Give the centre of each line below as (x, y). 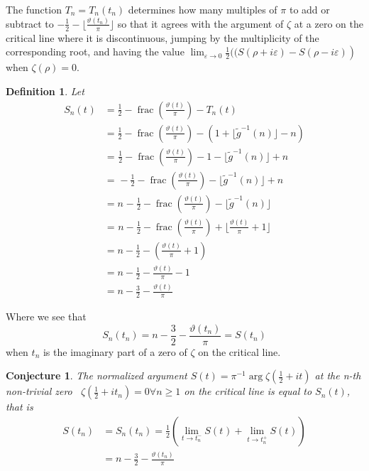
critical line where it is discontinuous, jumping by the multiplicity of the (163, 37)
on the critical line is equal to (248, 391)
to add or (309, 9)
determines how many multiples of (203, 9)
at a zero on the (329, 23)
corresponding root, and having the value (95, 52)
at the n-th (338, 375)
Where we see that (46, 316)
